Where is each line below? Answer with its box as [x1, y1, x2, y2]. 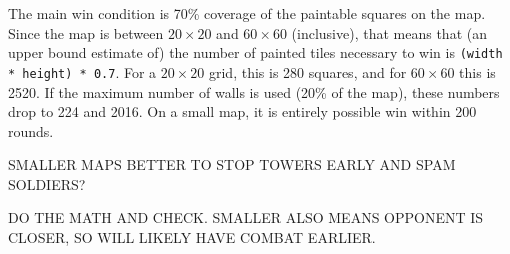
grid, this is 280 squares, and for [208, 61, 407, 82]
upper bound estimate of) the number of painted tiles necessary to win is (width [8, 42, 503, 63]
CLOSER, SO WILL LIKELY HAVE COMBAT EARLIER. [8, 227, 376, 248]
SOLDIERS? [8, 173, 86, 194]
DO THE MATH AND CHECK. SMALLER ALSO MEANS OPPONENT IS [8, 207, 484, 228]
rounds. [8, 120, 54, 141]
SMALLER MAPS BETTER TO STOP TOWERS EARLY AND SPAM [8, 154, 456, 175]
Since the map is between [8, 22, 164, 43]
